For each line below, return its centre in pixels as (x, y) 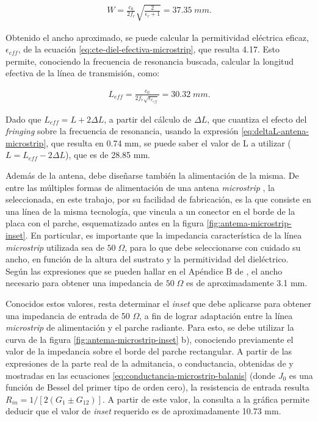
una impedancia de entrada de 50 (68, 315)
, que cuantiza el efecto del (257, 119)
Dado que (23, 119)
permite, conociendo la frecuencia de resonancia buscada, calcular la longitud (150, 61)
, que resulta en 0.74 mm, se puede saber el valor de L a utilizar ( (168, 142)
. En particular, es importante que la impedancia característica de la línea (164, 235)
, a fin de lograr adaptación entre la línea (216, 315)
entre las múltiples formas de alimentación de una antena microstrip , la (140, 187)
